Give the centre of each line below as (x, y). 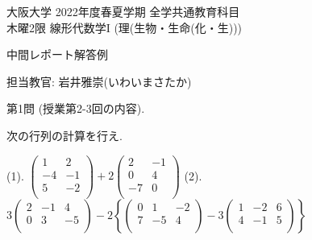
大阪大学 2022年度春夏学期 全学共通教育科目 (123, 11)
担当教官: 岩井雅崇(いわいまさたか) (99, 81)
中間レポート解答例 (57, 54)
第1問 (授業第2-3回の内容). (76, 108)
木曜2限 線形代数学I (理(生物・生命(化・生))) (125, 27)
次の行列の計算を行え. (64, 135)
